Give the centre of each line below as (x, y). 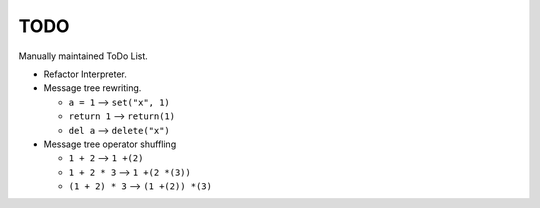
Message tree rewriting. (92, 88)
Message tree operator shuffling (110, 144)
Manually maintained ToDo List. (83, 56)
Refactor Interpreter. (85, 74)
